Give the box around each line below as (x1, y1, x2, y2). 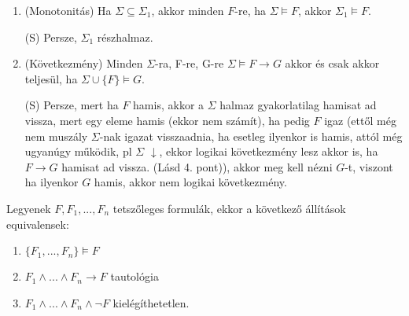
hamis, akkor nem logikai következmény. (94, 174, 287, 190)
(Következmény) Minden (24, 55, 143, 72)
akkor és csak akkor (285, 55, 380, 72)
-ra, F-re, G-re (155, 55, 224, 72)
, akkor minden (151, 2, 224, 18)
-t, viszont (345, 158, 393, 175)
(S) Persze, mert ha (24, 97, 119, 113)
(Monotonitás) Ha (24, 2, 112, 18)
